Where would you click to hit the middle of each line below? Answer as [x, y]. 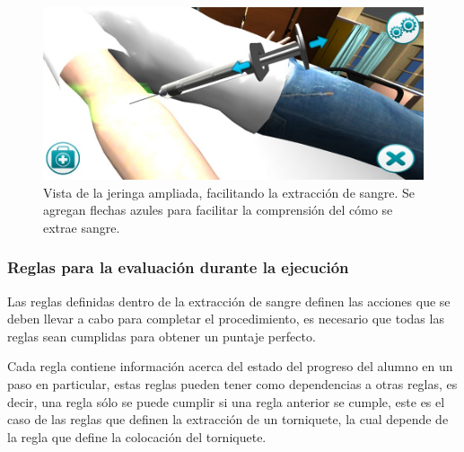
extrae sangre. [82, 227]
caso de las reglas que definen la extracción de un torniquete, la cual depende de [228, 419]
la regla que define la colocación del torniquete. [137, 436]
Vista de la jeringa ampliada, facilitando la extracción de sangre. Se [229, 192]
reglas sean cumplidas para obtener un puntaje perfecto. [162, 336]
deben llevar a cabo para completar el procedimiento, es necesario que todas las [226, 319]
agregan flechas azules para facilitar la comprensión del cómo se [218, 210]
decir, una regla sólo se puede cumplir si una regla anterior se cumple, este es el [226, 401]
